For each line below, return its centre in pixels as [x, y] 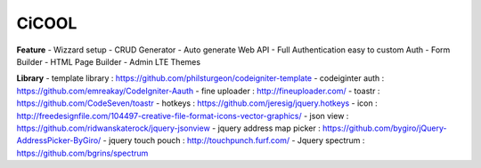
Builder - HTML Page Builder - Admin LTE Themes [108, 61]
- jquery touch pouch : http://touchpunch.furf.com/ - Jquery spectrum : [234, 140]
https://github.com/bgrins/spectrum [82, 153]
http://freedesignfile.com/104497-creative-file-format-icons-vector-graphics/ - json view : [183, 116]
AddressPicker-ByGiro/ [59, 140]
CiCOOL [47, 23]
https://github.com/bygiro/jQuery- [384, 128]
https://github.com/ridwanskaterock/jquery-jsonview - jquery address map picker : [168, 128]
